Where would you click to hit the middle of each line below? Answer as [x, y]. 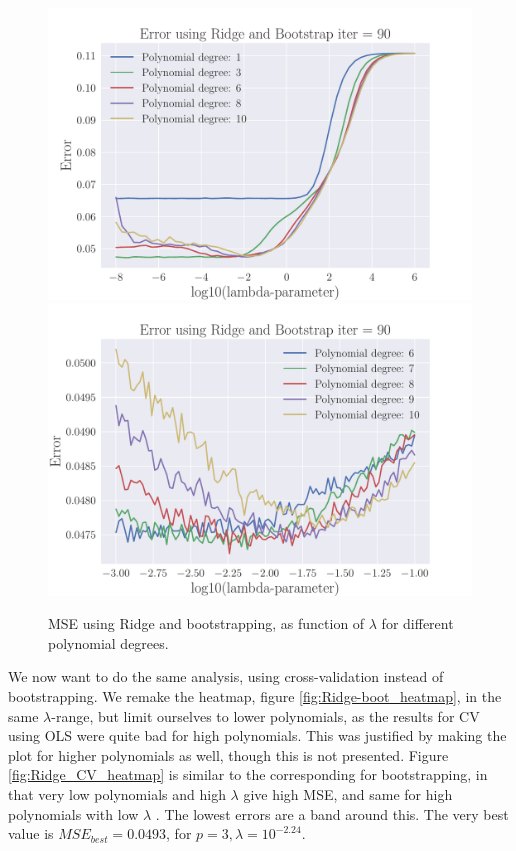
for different [417, 623]
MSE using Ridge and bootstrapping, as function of [206, 623]
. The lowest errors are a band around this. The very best [332, 813]
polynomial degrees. [108, 642]
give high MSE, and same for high [348, 793]
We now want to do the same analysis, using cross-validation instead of [226, 676]
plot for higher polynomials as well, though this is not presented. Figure [228, 754]
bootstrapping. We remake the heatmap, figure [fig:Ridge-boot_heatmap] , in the [255, 695]
